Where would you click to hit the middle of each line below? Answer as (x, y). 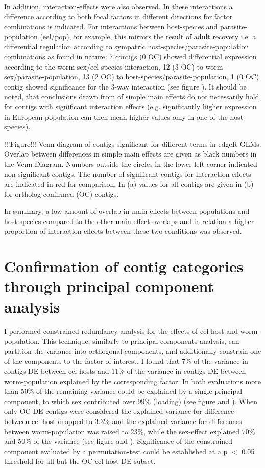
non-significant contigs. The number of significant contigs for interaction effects (128, 174)
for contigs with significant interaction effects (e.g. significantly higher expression (130, 106)
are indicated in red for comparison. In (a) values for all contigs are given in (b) (129, 184)
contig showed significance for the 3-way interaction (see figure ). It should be (125, 86)
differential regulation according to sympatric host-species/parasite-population (127, 46)
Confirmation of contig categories (124, 266)
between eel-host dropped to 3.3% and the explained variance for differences (123, 421)
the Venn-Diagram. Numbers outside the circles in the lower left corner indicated (131, 163)
